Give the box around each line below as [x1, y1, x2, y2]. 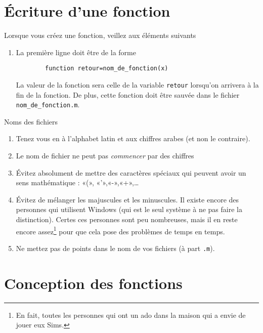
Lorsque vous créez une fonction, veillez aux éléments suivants [4, 30, 196, 40]
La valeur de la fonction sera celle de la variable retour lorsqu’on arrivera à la [16, 79, 259, 90]
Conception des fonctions [4, 272, 183, 293]
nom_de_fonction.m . [16, 99, 80, 110]
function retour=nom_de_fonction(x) [45, 65, 168, 72]
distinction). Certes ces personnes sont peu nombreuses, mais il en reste [16, 214, 238, 225]
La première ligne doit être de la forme [16, 47, 136, 57]
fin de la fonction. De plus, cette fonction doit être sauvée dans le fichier [16, 89, 240, 100]
